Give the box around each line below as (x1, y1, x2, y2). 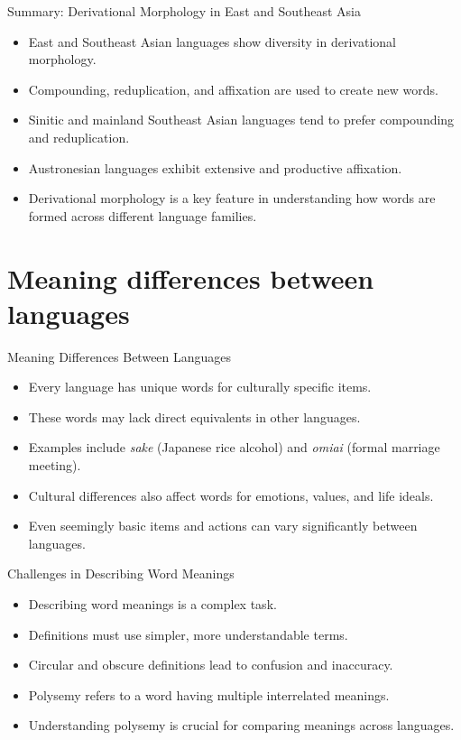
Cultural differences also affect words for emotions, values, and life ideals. (28, 486, 434, 504)
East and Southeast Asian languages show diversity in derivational (28, 32, 396, 51)
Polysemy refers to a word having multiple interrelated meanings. (28, 685, 390, 704)
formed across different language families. (28, 206, 257, 225)
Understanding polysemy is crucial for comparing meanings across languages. (28, 716, 455, 735)
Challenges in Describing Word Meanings (7, 564, 235, 583)
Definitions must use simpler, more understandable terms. (28, 624, 348, 643)
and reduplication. (28, 127, 130, 146)
